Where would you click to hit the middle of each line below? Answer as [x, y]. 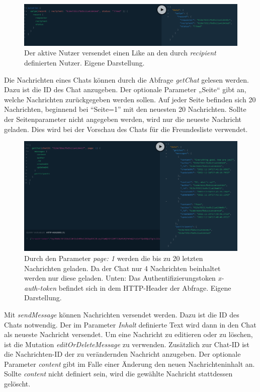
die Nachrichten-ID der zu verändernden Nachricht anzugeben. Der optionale [122, 354]
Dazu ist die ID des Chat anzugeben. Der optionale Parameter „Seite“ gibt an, [125, 89]
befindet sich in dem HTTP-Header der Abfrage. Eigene [145, 287]
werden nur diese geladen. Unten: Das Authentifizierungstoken [120, 278]
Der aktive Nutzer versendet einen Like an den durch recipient [120, 53]
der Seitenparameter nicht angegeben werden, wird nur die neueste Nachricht [123, 119]
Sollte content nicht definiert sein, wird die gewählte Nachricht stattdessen [118, 374]
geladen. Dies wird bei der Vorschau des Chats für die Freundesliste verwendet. [126, 129]
